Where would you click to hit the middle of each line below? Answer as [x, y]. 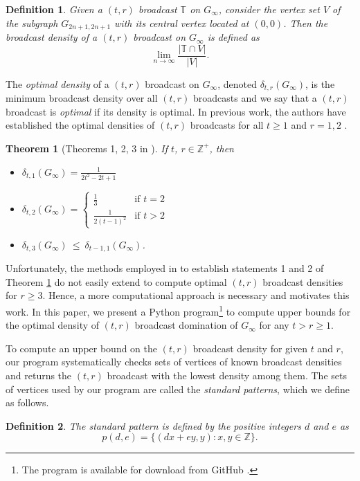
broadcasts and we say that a [255, 98]
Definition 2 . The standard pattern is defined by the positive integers [153, 425]
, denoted [237, 83]
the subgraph [32, 22]
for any [274, 325]
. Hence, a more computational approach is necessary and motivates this [196, 295]
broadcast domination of [186, 325]
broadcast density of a [52, 37]
